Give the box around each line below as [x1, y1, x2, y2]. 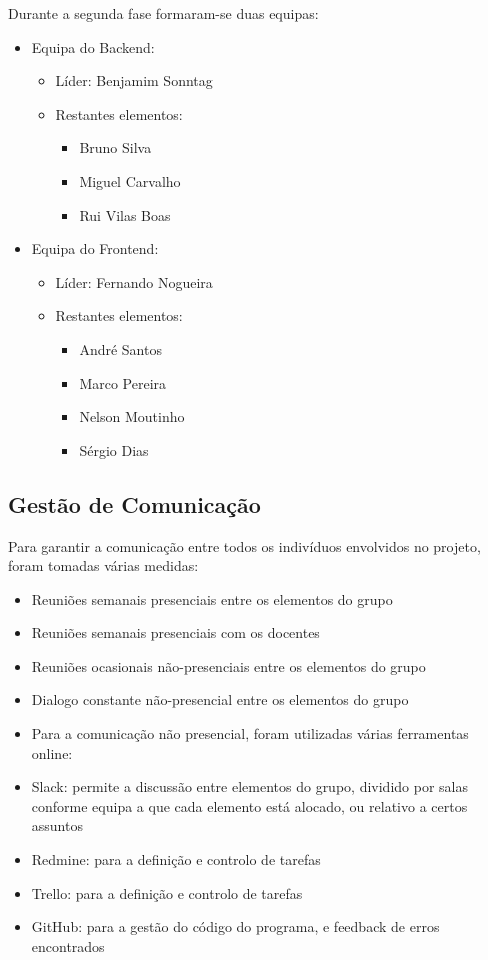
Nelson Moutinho [79, 406, 185, 427]
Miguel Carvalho [79, 170, 181, 191]
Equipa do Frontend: [31, 238, 159, 259]
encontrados [31, 935, 105, 956]
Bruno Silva [79, 137, 152, 158]
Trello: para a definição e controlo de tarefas [31, 882, 303, 903]
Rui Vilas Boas [79, 204, 171, 225]
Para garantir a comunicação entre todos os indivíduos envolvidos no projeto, [8, 535, 481, 556]
